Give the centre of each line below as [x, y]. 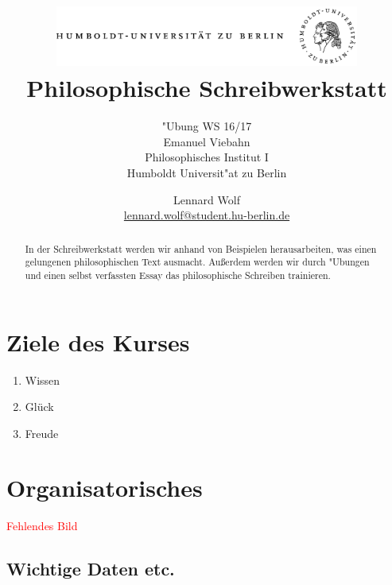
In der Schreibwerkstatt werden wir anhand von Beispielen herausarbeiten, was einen [201, 248]
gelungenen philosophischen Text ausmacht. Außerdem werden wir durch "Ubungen [197, 262]
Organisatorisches [105, 488]
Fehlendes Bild [42, 526]
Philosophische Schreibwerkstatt [207, 88]
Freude [42, 433]
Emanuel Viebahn [207, 141]
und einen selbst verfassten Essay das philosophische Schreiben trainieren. [178, 275]
